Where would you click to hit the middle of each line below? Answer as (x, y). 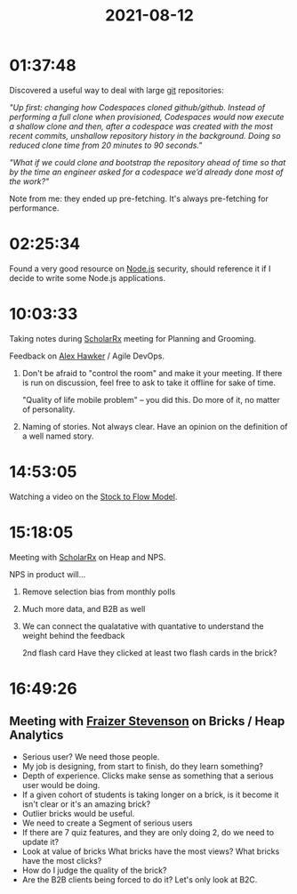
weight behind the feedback (73, 635)
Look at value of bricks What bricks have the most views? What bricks (151, 851)
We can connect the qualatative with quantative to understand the (143, 626)
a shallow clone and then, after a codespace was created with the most (141, 126)
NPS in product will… (48, 574)
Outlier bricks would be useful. (78, 813)
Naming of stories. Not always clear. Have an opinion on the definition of (155, 426)
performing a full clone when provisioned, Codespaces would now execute (147, 117)
